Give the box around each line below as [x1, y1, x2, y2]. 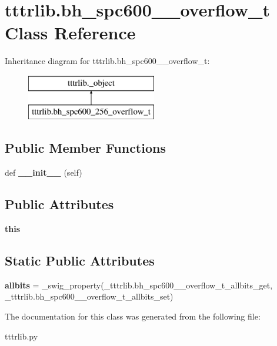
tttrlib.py [5, 330, 38, 342]
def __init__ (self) [5, 166, 82, 179]
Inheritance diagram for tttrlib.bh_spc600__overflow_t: [5, 55, 210, 67]
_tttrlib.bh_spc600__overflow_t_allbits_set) [5, 290, 173, 303]
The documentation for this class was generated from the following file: [5, 310, 261, 323]
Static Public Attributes [5, 251, 155, 270]
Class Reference [5, 21, 136, 45]
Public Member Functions [5, 139, 166, 157]
